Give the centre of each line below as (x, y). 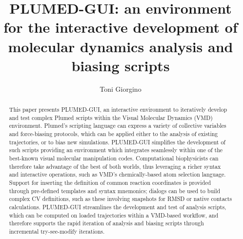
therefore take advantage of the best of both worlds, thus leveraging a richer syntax (115, 166)
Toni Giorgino (121, 89)
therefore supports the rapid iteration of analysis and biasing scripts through (106, 223)
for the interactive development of (121, 27)
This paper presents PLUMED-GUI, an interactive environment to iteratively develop (118, 110)
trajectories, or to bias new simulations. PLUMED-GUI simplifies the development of (117, 142)
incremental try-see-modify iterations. (57, 231)
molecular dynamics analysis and (121, 46)
